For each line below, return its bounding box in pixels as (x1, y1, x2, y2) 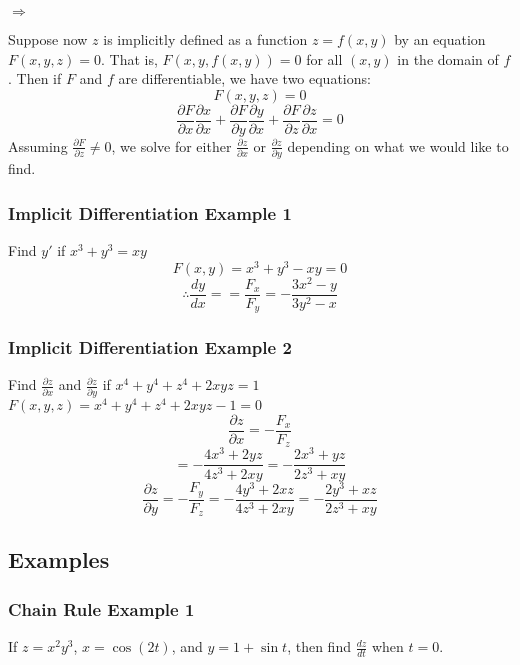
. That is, (101, 48, 158, 69)
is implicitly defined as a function (103, 29, 308, 49)
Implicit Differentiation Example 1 (8, 200, 292, 225)
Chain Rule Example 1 (8, 596, 195, 621)
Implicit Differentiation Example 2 (8, 335, 292, 360)
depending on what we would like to (287, 135, 509, 156)
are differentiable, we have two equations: (118, 68, 371, 89)
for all (306, 48, 343, 69)
